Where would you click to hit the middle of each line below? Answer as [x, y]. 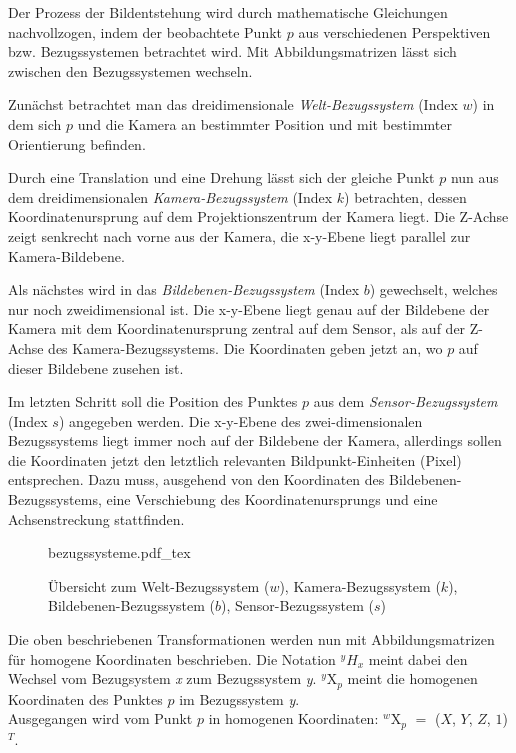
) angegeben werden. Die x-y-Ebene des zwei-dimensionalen [240, 420]
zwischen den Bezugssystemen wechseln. [130, 70]
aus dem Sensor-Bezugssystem [405, 401]
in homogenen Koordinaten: [293, 718]
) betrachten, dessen [405, 196]
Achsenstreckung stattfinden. [96, 518]
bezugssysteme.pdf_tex [119, 552]
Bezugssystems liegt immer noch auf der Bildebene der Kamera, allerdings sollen [255, 440]
